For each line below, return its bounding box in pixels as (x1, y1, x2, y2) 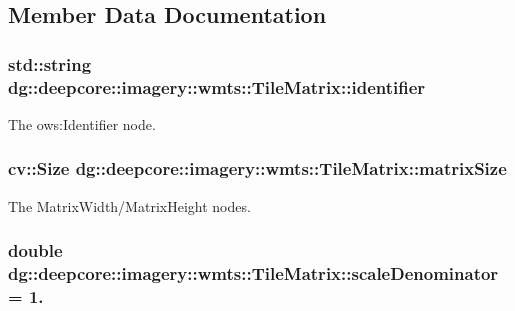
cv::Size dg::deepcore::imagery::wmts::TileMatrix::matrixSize (8, 156, 507, 181)
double (8, 238, 63, 263)
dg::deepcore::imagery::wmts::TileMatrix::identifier (8, 74, 426, 99)
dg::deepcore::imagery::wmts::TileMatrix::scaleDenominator (8, 261, 499, 286)
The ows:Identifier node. (8, 113, 156, 134)
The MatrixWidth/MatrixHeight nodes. (8, 195, 251, 216)
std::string (8, 51, 92, 76)
